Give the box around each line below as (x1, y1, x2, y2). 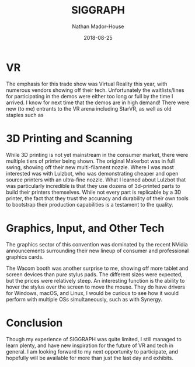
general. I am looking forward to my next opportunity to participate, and (6, 348, 178, 355)
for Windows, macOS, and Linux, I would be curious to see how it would (6, 289, 179, 296)
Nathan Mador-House (72, 23, 124, 30)
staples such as (6, 111, 44, 118)
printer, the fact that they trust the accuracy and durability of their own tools (6, 194, 189, 202)
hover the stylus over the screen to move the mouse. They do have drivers (6, 283, 186, 290)
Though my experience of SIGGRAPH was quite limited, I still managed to (6, 335, 182, 342)
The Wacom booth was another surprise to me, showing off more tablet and (6, 265, 189, 272)
